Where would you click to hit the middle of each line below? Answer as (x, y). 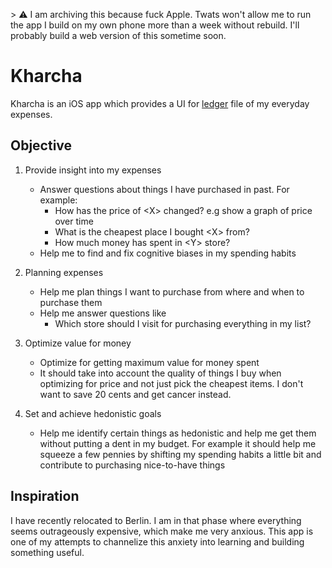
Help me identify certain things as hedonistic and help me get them (178, 433)
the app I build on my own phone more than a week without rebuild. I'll (155, 25)
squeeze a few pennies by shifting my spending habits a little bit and (180, 454)
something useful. (47, 552)
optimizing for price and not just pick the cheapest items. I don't (171, 383)
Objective (41, 145)
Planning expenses (64, 272)
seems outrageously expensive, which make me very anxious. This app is (162, 531)
